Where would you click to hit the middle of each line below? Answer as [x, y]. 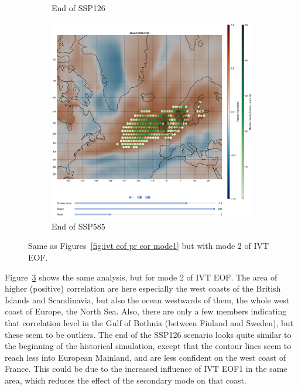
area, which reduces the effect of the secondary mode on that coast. [126, 380]
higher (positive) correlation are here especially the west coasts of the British [143, 288]
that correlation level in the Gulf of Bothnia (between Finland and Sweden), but [149, 322]
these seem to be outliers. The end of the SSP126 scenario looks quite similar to [148, 334]
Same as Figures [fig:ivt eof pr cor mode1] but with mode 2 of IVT [149, 246]
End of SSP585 [78, 226]
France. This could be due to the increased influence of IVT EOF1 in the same [146, 369]
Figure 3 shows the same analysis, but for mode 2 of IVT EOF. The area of [141, 277]
